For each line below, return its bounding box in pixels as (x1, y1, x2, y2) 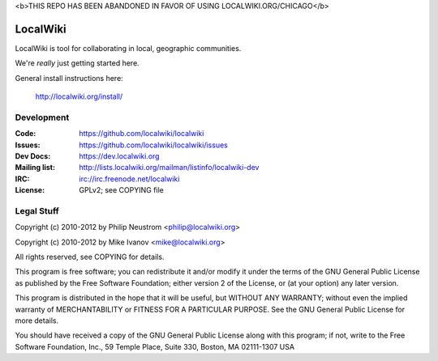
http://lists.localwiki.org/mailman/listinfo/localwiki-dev (79, 163, 260, 172)
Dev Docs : (15, 151, 51, 161)
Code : (15, 129, 36, 138)
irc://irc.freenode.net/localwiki (79, 174, 180, 184)
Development (15, 112, 70, 123)
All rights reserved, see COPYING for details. (15, 252, 165, 262)
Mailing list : (15, 163, 56, 172)
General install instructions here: (15, 73, 123, 83)
